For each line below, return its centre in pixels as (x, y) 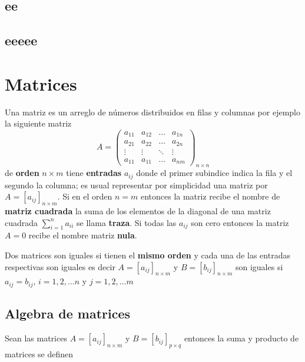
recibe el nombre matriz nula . (83, 235)
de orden (22, 173)
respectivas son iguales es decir (60, 266)
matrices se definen (39, 353)
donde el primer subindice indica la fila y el (214, 173)
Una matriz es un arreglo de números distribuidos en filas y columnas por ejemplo (152, 112)
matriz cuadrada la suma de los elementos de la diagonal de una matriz (138, 211)
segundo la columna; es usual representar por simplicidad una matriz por (136, 185)
